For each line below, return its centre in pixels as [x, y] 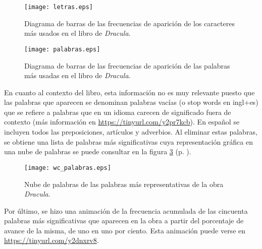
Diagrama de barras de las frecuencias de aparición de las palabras [127, 65]
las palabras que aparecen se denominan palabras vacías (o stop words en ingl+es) [131, 102]
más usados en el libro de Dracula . [77, 33]
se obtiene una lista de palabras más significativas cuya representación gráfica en [128, 141]
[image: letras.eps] [59, 7]
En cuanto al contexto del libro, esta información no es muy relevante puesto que [129, 92]
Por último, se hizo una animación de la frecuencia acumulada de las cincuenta [126, 210]
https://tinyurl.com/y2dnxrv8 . [51, 240]
